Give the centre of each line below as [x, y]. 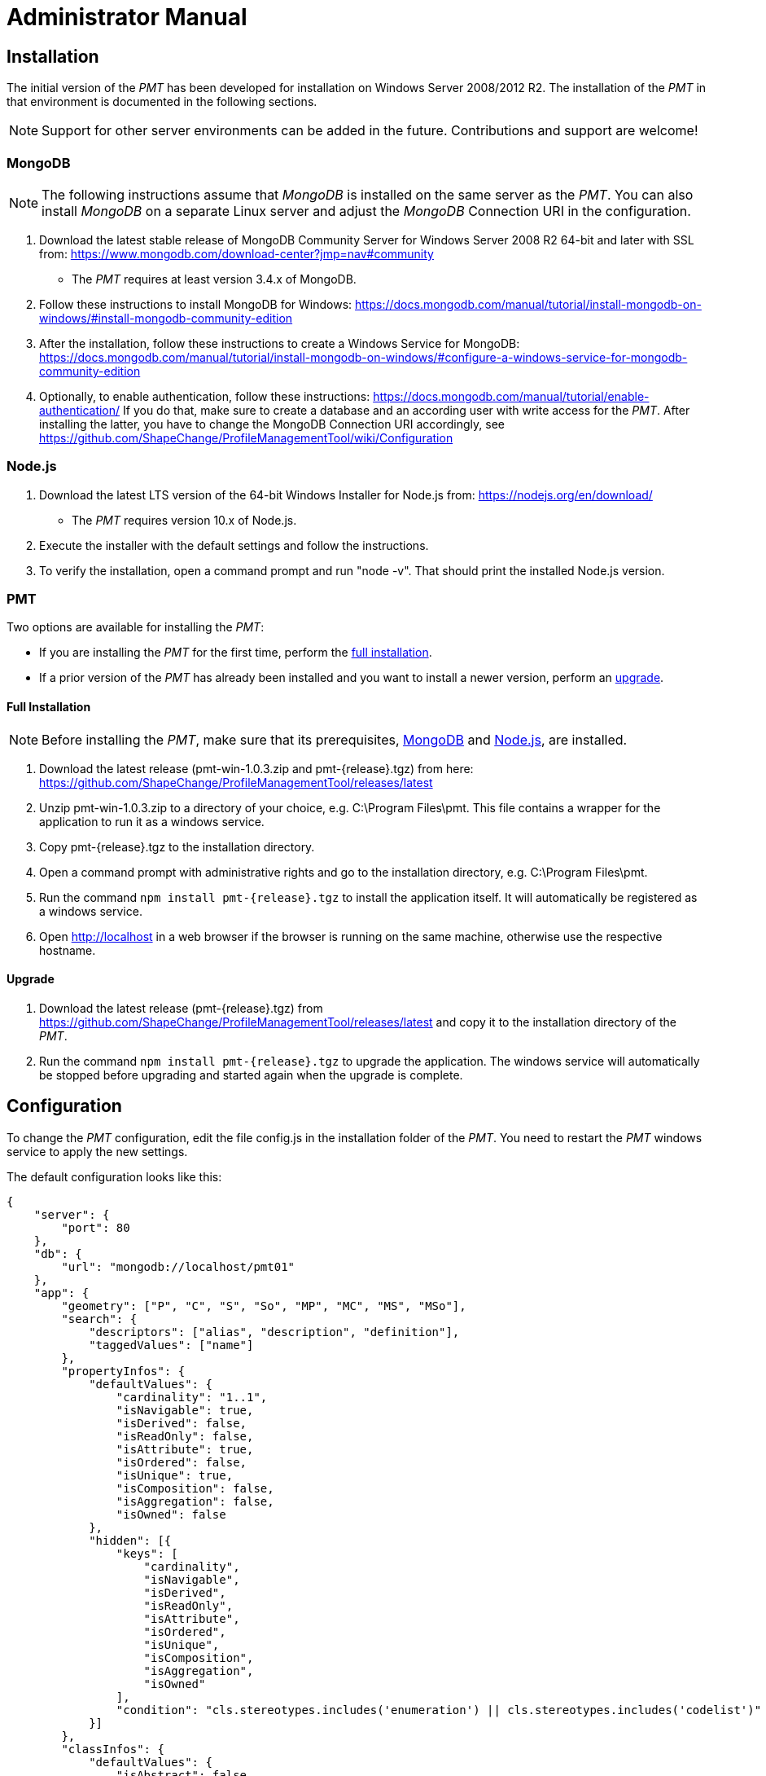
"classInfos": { [113, 1749]
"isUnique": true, [175, 1475]
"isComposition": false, [195, 1488]
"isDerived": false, [182, 1423]
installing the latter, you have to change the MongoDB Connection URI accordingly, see [272, 424]
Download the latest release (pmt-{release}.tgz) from [181, 1008]
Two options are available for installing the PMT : [136, 627]
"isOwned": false [171, 1514]
